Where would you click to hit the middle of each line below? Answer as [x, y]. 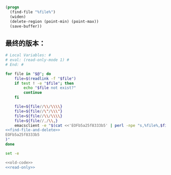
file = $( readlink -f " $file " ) [45, 79]
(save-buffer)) [26, 26]
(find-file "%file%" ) [33, 12]
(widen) [18, 17]
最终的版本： [25, 43]
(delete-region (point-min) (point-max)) [54, 21]
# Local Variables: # [28, 55]
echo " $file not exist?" [50, 88]
